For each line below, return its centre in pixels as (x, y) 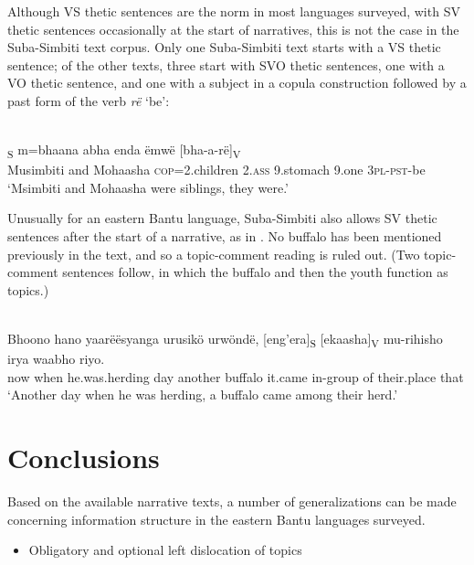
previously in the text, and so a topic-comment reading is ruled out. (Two (214, 254)
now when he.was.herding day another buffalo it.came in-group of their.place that (236, 376)
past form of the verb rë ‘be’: (89, 100)
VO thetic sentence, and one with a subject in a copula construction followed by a (237, 83)
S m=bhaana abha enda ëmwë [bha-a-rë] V (124, 150)
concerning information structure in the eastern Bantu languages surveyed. (216, 519)
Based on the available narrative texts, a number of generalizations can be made (232, 501)
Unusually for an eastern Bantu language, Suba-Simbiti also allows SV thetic (222, 218)
